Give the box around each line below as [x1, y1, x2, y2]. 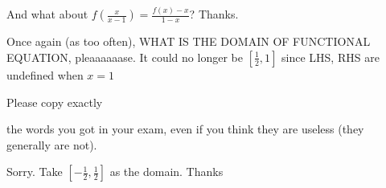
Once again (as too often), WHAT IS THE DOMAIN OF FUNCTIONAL [6, 33, 371, 50]
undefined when [6, 66, 84, 83]
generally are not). [6, 136, 97, 153]
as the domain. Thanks [109, 163, 224, 180]
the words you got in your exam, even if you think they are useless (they [6, 121, 364, 137]
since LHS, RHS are [281, 48, 380, 65]
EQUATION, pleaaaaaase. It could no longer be [6, 48, 243, 65]
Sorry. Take [6, 163, 63, 180]
